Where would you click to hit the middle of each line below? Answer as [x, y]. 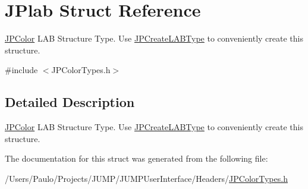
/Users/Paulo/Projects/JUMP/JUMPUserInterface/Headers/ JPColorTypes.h [146, 178]
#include [21, 70]
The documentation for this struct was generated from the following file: [136, 158]
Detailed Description [70, 102]
